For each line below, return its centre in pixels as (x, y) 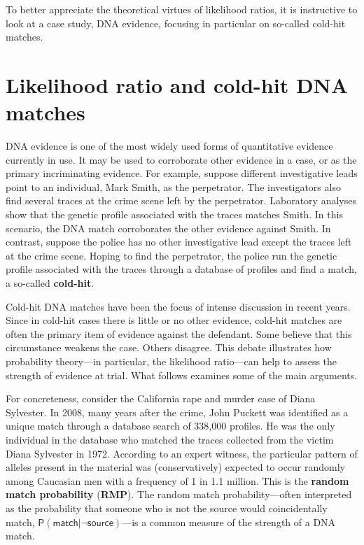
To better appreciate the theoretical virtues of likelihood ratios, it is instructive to (182, 9)
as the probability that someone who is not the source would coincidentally (167, 508)
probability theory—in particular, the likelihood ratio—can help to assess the (171, 361)
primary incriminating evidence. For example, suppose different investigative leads (182, 173)
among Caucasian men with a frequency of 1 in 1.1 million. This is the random (177, 480)
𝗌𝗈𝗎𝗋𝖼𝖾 (100, 523)
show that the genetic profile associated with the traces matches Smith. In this (174, 214)
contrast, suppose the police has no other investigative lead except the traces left (179, 242)
